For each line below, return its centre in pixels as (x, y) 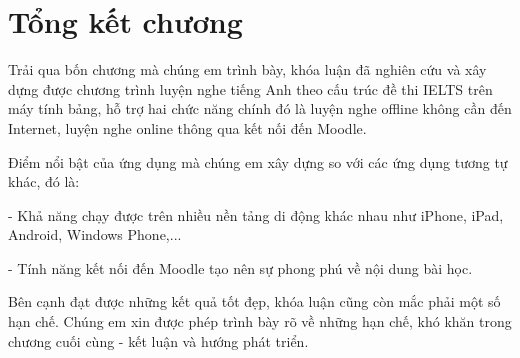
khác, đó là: (44, 181)
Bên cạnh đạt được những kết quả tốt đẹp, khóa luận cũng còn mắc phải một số (254, 301)
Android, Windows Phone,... (95, 234)
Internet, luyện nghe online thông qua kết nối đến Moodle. (187, 127)
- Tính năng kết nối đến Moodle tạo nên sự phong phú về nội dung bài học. (240, 267)
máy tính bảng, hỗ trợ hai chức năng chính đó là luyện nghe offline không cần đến (260, 108)
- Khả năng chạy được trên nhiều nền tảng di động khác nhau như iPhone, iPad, (256, 214)
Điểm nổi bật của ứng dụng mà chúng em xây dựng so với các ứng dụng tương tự (258, 161)
